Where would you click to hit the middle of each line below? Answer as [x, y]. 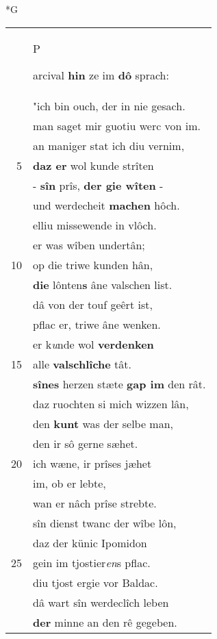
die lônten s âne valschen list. [103, 284]
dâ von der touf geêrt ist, [93, 304]
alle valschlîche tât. [82, 364]
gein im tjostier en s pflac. [92, 562]
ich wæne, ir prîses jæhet [92, 463]
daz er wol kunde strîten [93, 165]
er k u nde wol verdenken [93, 344]
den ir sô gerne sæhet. [86, 443]
